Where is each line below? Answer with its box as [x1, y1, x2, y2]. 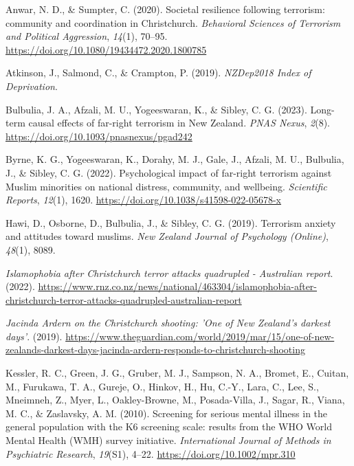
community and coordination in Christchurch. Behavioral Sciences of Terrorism [5, 15, 341, 30]
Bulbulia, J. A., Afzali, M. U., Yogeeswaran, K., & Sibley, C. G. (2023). [5, 102, 307, 116]
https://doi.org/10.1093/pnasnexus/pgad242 [5, 129, 192, 143]
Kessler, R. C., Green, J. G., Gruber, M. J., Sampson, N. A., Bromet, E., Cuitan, [5, 366, 349, 380]
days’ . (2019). [5, 329, 63, 343]
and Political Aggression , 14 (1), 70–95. [5, 29, 168, 43]
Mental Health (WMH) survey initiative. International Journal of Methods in [5, 433, 331, 447]
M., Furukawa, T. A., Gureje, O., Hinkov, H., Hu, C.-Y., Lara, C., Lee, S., [5, 379, 319, 393]
